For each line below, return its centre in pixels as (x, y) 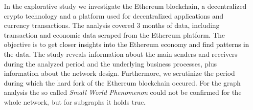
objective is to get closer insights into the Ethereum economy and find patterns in (126, 44)
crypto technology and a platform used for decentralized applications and (114, 15)
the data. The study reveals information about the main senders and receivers (121, 54)
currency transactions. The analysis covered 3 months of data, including (112, 25)
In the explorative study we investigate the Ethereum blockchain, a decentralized (125, 6)
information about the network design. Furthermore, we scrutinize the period (119, 73)
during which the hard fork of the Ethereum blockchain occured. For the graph (122, 82)
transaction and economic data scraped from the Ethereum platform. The (115, 34)
